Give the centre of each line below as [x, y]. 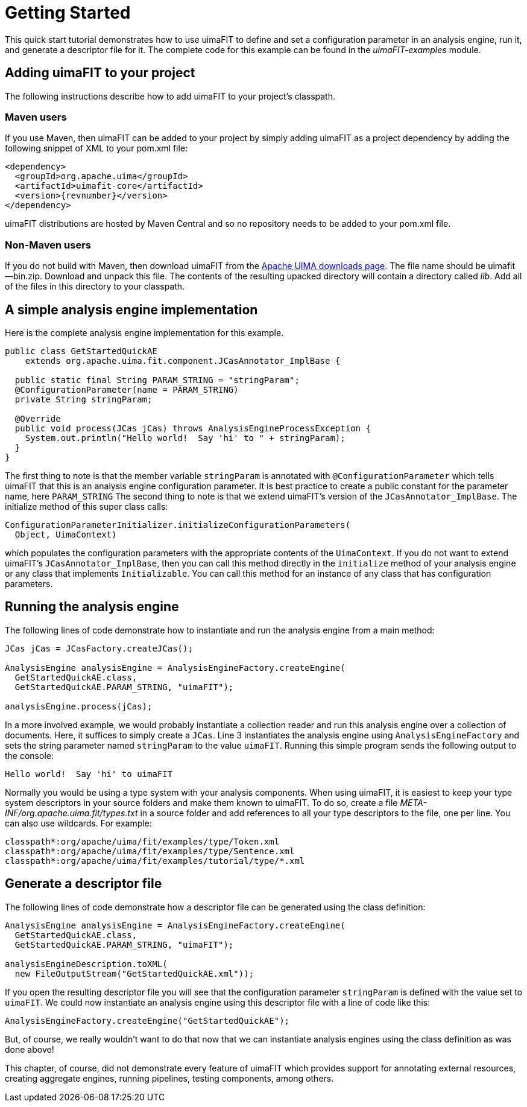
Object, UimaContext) [66, 534]
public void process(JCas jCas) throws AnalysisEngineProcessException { [193, 428]
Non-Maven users [48, 245]
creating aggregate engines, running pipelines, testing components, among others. [169, 1078]
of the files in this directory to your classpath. [95, 287]
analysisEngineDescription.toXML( [86, 964]
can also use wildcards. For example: [78, 823]
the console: [29, 755]
